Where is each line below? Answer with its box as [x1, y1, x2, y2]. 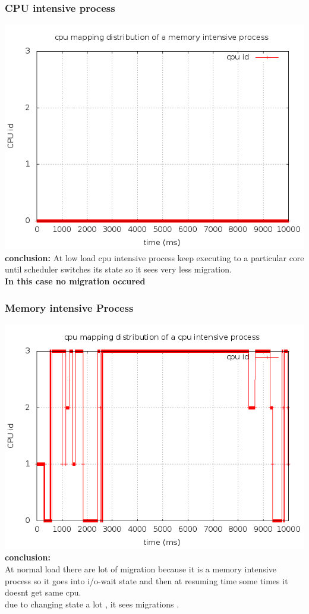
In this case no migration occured [5, 275, 146, 287]
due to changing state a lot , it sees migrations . [5, 597, 179, 610]
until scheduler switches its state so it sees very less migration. [5, 263, 232, 275]
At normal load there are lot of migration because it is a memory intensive [5, 563, 276, 575]
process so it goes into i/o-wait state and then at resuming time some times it [5, 574, 288, 587]
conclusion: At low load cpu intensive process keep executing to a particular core [5, 251, 304, 264]
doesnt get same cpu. [5, 586, 81, 599]
